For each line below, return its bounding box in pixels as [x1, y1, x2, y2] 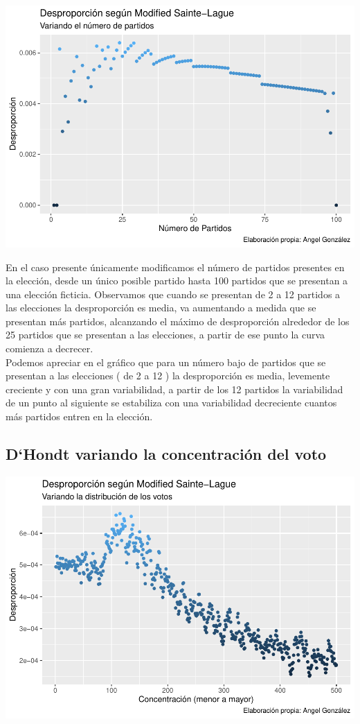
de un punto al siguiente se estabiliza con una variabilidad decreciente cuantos [6, 395, 337, 410]
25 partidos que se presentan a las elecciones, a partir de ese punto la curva [6, 327, 325, 342]
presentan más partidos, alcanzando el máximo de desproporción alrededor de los [6, 313, 350, 328]
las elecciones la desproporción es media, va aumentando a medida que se [6, 300, 316, 315]
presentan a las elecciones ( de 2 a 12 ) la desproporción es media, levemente [6, 368, 330, 383]
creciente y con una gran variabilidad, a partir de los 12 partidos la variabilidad [6, 381, 343, 396]
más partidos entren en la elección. [6, 409, 153, 424]
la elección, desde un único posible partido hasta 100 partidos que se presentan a [6, 273, 348, 288]
